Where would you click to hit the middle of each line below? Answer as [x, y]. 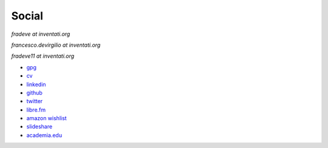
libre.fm [36, 110]
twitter [35, 101]
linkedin [36, 84]
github [34, 92]
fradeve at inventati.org [41, 34]
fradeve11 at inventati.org [43, 56]
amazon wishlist [46, 118]
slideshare [39, 127]
